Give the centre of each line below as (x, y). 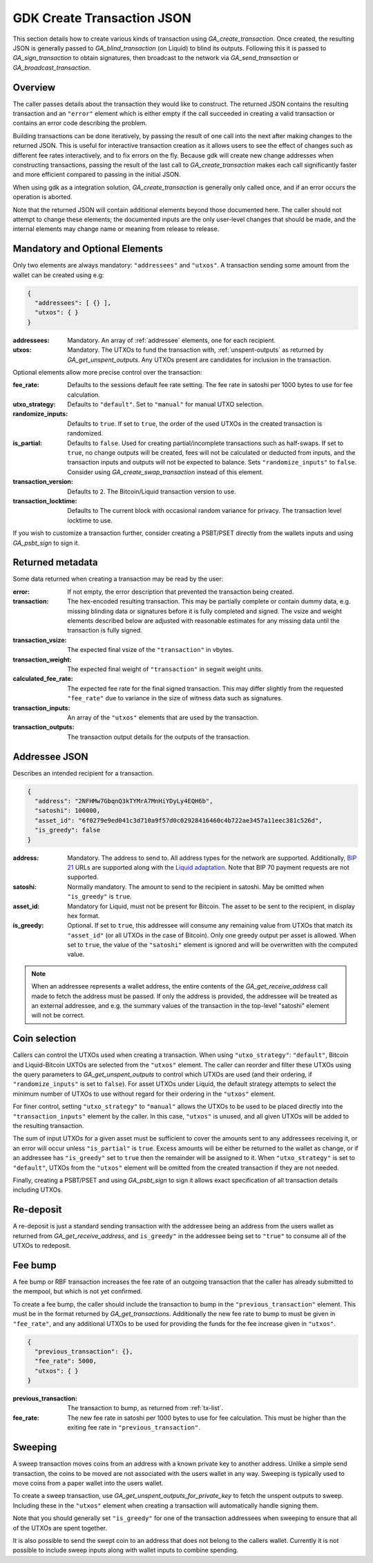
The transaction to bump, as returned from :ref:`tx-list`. (145, 1408)
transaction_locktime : (45, 501)
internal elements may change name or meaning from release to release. (116, 229)
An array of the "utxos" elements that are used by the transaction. (163, 717)
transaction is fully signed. (105, 630)
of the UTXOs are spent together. (60, 1528)
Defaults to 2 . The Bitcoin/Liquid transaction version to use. (152, 492)
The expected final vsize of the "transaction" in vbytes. (151, 650)
